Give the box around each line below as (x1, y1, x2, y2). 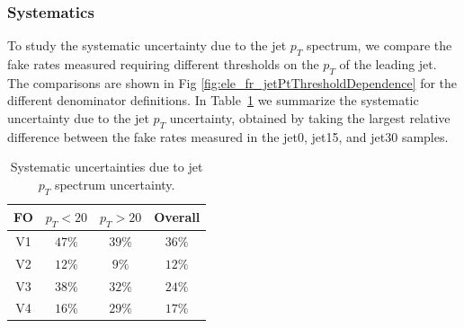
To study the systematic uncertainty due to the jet (7, 36, 287, 55)
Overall (154, 208, 201, 226)
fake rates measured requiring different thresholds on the (7, 55, 319, 74)
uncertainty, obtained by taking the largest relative (169, 109, 451, 127)
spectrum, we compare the (307, 36, 452, 55)
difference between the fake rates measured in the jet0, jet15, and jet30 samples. (7, 127, 449, 146)
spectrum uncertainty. (54, 174, 175, 193)
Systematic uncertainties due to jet (10, 157, 203, 176)
